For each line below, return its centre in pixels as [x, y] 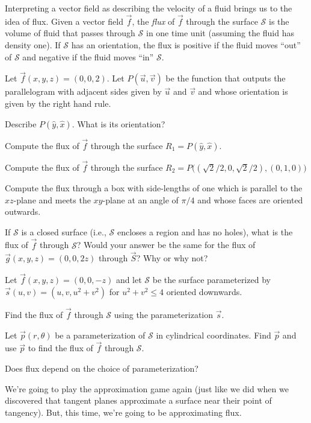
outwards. [23, 211]
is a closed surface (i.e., [64, 231]
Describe [21, 123]
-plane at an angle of [140, 199]
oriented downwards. [204, 291]
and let [129, 280]
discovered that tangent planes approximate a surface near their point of [138, 400]
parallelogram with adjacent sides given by [83, 91]
